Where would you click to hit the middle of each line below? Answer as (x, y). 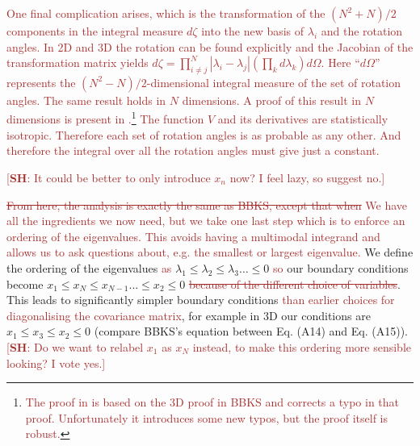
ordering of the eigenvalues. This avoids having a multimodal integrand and (193, 236)
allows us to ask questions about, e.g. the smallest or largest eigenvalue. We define (210, 252)
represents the (41, 82)
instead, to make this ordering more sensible (302, 346)
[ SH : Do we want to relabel (75, 346)
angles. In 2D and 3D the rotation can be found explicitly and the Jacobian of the (210, 46)
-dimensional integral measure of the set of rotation (274, 82)
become (25, 283)
